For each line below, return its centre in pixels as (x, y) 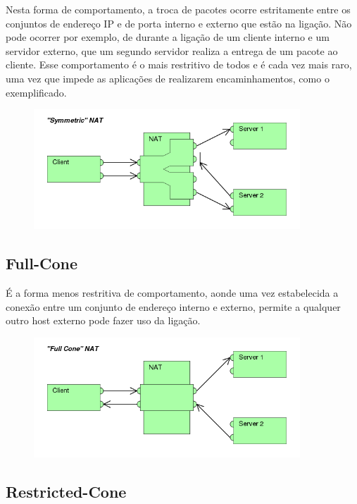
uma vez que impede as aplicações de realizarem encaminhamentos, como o (168, 78)
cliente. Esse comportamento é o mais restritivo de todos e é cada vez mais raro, (179, 64)
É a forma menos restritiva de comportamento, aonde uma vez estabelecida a (172, 293)
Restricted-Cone (66, 491)
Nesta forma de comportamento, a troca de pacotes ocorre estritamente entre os (178, 9)
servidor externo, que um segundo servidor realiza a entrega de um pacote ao (172, 50)
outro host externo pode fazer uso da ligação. (103, 320)
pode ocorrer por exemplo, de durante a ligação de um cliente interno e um (168, 37)
